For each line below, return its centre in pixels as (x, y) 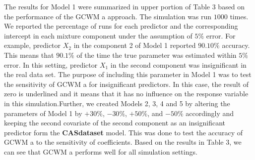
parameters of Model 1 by (43, 113)
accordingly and (210, 113)
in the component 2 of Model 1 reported (135, 45)
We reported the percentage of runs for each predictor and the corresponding (121, 26)
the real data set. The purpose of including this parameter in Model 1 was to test (128, 74)
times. (239, 16)
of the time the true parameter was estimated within (157, 55)
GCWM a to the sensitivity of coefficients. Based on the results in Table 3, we (123, 142)
